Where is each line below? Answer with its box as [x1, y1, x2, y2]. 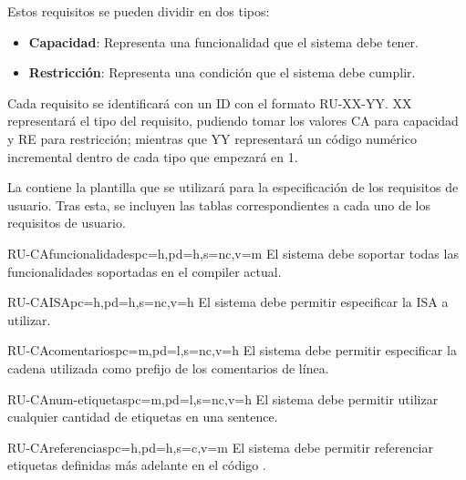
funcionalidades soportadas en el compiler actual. [7, 261, 282, 281]
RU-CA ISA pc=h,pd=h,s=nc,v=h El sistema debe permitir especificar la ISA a [7, 292, 449, 311]
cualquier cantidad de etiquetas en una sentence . [7, 407, 278, 426]
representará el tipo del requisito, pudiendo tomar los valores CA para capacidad [7, 111, 459, 130]
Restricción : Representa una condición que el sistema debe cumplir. [28, 63, 416, 82]
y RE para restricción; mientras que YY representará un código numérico [7, 128, 417, 148]
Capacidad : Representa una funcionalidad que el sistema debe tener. [28, 32, 419, 51]
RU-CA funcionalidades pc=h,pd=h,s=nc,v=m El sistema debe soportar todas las [7, 243, 459, 262]
